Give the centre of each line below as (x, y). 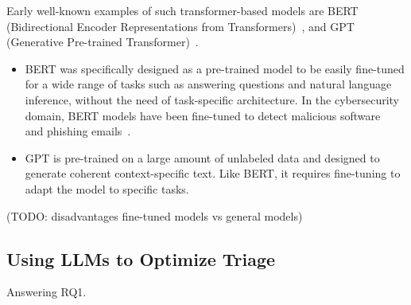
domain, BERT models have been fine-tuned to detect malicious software (203, 115)
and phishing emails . (78, 131)
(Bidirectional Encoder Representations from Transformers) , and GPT (180, 26)
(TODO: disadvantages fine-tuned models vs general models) (155, 215)
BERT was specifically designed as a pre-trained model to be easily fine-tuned (215, 68)
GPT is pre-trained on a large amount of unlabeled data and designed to (202, 157)
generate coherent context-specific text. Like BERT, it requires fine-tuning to (213, 173)
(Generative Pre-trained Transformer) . (103, 42)
